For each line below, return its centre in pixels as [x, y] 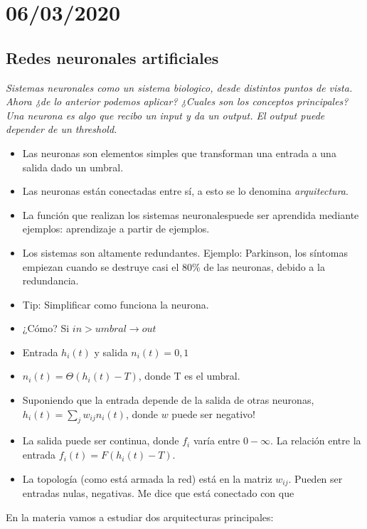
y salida [111, 352]
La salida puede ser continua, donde [101, 440]
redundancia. [50, 280]
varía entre [217, 440]
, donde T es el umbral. [189, 376]
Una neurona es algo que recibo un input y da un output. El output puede [165, 115]
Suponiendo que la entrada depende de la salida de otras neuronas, [168, 400]
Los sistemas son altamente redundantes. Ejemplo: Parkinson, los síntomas [185, 252]
